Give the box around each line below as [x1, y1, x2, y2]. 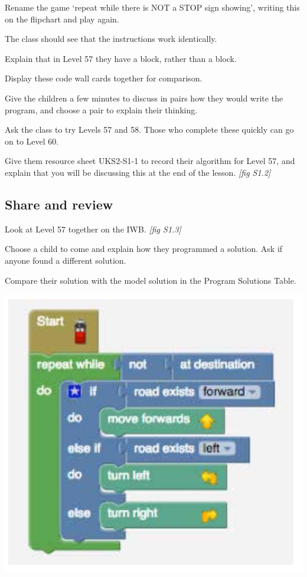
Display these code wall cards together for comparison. [5, 72, 203, 84]
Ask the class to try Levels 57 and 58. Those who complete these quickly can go [5, 123, 294, 136]
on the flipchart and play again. [5, 12, 119, 25]
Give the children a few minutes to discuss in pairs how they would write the [5, 91, 283, 104]
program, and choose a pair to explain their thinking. [5, 103, 198, 116]
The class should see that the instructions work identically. [5, 32, 217, 45]
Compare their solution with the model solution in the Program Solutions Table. [5, 274, 296, 286]
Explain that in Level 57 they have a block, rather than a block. [5, 52, 237, 64]
